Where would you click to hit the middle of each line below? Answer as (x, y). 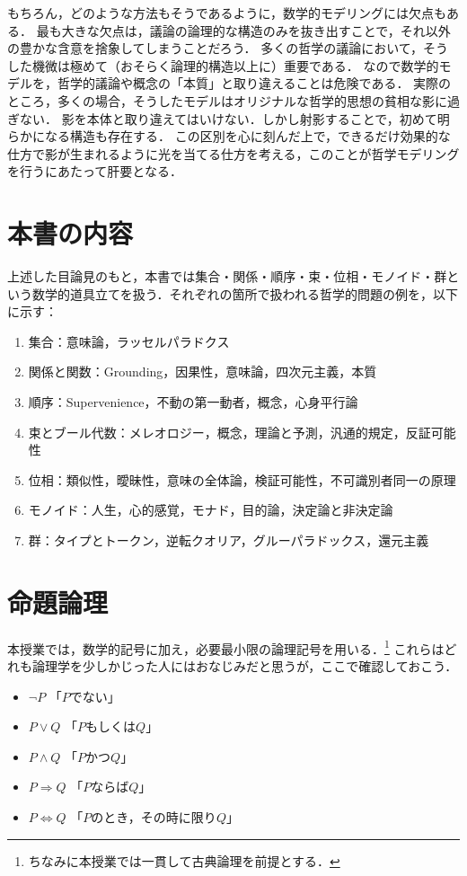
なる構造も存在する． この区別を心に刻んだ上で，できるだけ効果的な (247, 136)
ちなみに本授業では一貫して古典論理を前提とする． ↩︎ (184, 860)
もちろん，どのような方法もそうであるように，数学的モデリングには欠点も (227, 13)
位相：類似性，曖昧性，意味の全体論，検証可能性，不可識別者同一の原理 (242, 479)
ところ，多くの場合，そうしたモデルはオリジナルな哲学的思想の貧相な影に (227, 100)
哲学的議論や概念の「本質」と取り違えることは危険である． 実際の (254, 83)
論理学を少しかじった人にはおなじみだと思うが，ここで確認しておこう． (245, 665)
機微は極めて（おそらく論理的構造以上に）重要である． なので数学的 (235, 65)
